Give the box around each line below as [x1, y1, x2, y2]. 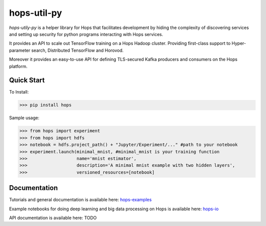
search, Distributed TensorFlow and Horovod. [31, 47, 124, 53]
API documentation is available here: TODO [9, 215, 97, 221]
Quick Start [9, 76, 45, 85]
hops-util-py [9, 7, 62, 18]
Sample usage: [9, 115, 39, 121]
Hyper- [232, 40, 246, 46]
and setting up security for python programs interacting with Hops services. [9, 31, 164, 37]
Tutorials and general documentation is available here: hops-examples [9, 197, 152, 203]
